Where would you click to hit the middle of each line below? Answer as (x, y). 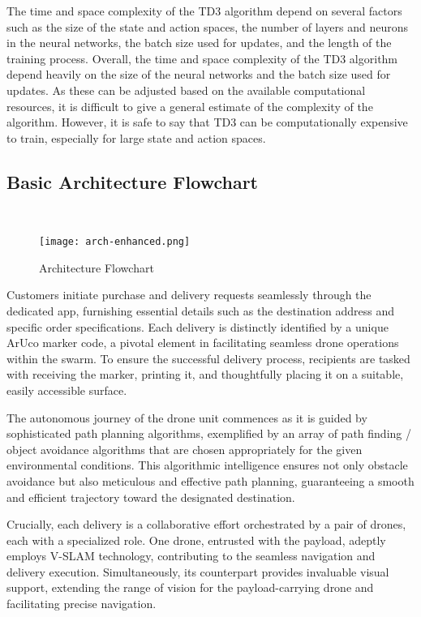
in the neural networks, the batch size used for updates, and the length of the (199, 43)
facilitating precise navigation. (82, 604)
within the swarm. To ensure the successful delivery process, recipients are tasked (208, 358)
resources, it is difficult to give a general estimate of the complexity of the (190, 106)
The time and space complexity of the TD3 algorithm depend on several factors (204, 11)
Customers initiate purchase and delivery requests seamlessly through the (189, 295)
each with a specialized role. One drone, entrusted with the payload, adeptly (196, 540)
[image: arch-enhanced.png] (115, 242)
